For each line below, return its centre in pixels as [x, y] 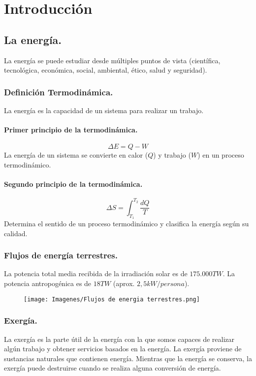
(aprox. [124, 283]
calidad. [16, 233]
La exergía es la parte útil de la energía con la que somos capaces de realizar [119, 339]
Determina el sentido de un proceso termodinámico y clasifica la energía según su [127, 224]
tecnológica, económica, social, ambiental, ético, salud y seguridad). [106, 70]
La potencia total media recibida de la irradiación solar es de [96, 273]
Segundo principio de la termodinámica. [73, 184]
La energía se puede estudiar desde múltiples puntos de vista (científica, [112, 60]
